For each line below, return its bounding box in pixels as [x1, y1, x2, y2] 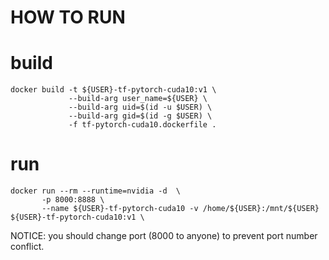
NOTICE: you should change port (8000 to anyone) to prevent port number [10, 230, 318, 242]
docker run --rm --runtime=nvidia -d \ [10, 186, 182, 196]
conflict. [10, 241, 45, 253]
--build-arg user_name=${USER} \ [68, 94, 208, 104]
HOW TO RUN [10, 6, 126, 29]
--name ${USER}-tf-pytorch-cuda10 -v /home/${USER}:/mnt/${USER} [41, 204, 320, 214]
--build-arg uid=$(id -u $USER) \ [68, 102, 213, 113]
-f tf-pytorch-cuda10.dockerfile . [68, 120, 217, 130]
